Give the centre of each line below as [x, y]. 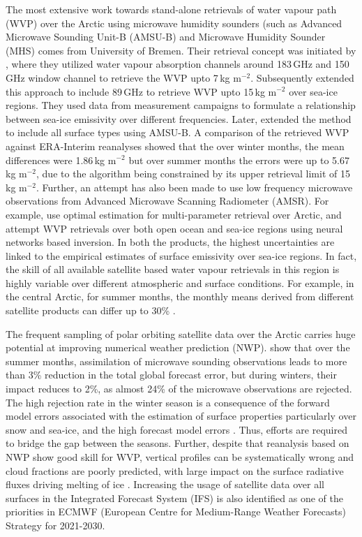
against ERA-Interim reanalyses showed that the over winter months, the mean [175, 146]
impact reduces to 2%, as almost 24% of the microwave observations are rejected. [179, 389]
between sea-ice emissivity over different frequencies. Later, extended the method [179, 118]
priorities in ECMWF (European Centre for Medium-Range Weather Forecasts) [176, 512]
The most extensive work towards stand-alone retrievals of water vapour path [171, 9]
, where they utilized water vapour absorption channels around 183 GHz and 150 [178, 64]
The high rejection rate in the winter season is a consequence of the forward [168, 402]
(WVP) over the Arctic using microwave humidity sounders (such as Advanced [174, 23]
